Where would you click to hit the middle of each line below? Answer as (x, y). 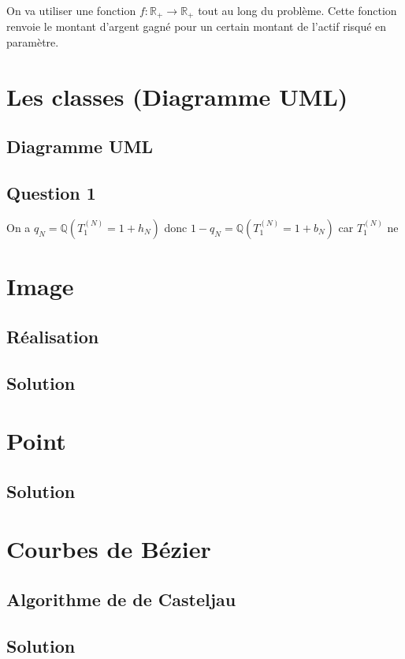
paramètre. (33, 42)
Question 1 (51, 193)
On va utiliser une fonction (71, 10)
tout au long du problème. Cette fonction (297, 10)
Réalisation (53, 336)
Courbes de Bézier (109, 549)
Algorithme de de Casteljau (121, 599)
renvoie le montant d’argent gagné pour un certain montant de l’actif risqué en (197, 26)
